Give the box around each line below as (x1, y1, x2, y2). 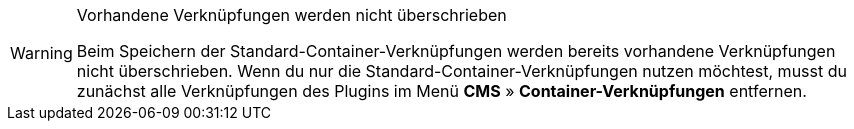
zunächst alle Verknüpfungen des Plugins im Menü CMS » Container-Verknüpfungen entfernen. (76, 81, 807, 101)
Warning (10, 43, 73, 63)
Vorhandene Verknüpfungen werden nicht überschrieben (76, 5, 507, 25)
